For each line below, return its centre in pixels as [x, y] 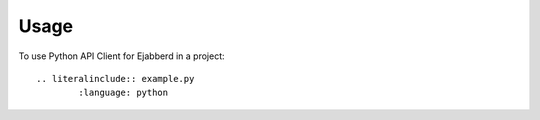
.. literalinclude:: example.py [115, 78]
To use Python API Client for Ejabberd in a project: [121, 56]
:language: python [123, 93]
